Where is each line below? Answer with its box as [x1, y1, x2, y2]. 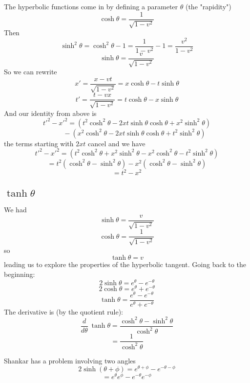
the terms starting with [4, 138, 74, 148]
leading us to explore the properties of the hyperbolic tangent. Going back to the [4, 259, 246, 270]
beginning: [4, 269, 35, 279]
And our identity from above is [4, 108, 97, 118]
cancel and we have [87, 138, 146, 148]
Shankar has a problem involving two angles [4, 355, 136, 365]
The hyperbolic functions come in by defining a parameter [4, 1, 178, 11]
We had [4, 204, 27, 215]
